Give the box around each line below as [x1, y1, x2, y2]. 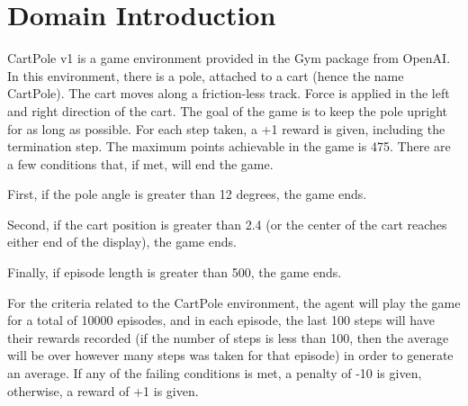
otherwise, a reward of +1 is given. [7, 381, 199, 400]
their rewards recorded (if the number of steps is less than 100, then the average [7, 328, 449, 347]
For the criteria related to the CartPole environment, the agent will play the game [7, 293, 461, 311]
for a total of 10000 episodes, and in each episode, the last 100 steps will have [7, 311, 435, 329]
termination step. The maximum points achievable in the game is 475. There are [7, 137, 451, 156]
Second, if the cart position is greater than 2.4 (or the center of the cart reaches [7, 214, 447, 233]
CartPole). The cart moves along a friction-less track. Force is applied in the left [7, 84, 450, 103]
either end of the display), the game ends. [7, 232, 237, 251]
